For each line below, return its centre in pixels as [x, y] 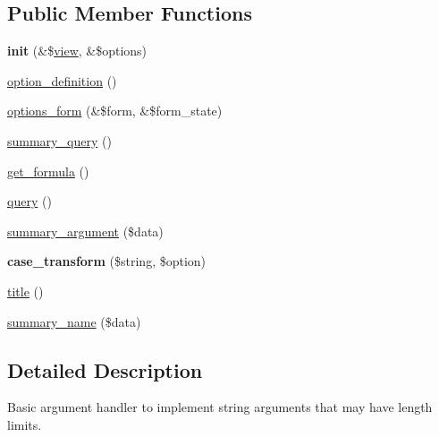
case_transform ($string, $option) [107, 261]
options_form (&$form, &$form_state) [115, 111]
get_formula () [48, 171]
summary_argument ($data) [85, 231]
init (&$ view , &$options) [77, 51]
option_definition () [62, 80]
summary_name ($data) [74, 321]
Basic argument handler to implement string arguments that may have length [220, 407]
